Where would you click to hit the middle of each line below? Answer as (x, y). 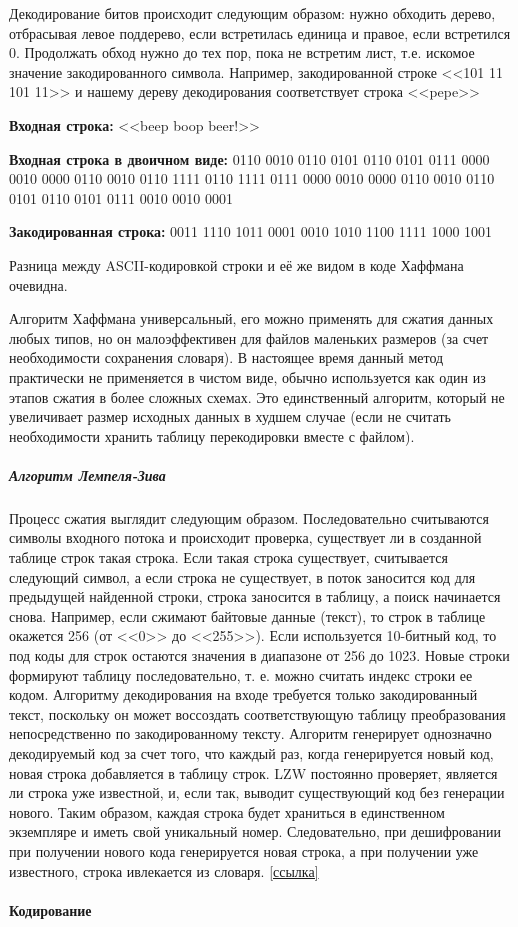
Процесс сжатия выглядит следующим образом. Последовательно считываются (249, 517)
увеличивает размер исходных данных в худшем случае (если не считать (230, 416)
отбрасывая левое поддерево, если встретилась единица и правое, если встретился (260, 32)
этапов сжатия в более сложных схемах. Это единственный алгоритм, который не (257, 396)
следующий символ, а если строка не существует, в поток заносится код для (242, 576)
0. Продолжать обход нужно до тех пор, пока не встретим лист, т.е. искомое (242, 52)
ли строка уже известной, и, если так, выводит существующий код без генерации (257, 792)
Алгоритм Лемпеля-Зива (87, 474)
